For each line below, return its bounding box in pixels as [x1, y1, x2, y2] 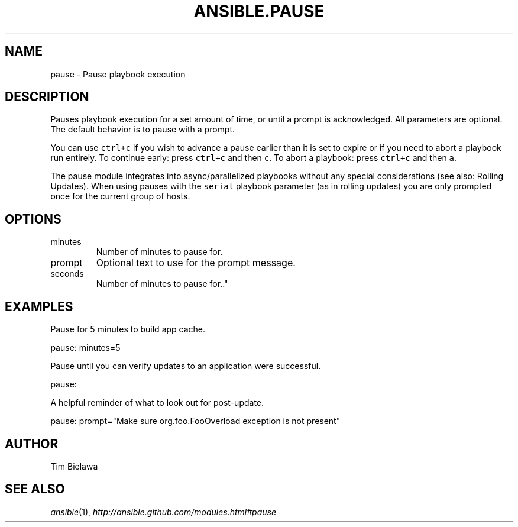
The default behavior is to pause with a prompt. [50, 124, 235, 135]
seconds [50, 269, 84, 279]
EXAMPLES [5, 299, 73, 314]
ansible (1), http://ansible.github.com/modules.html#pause [50, 506, 276, 517]
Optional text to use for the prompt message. [96, 257, 296, 269]
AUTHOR [5, 436, 59, 451]
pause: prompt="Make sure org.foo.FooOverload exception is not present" [50, 416, 341, 426]
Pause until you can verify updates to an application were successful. [50, 361, 321, 371]
